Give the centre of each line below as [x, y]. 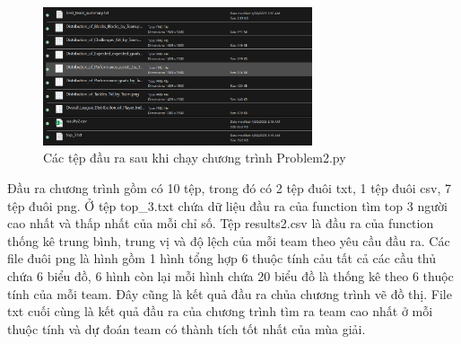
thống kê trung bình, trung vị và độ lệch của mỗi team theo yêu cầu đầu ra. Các [229, 240]
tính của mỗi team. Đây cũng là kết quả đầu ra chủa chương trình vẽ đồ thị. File [230, 293]
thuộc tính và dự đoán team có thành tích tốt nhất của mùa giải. [187, 328]
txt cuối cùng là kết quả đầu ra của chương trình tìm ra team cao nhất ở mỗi [220, 311]
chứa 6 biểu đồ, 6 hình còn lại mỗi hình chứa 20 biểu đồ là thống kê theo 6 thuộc [230, 275]
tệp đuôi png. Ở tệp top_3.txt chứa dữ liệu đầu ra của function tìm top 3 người [227, 205]
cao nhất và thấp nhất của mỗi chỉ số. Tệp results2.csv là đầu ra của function [221, 223]
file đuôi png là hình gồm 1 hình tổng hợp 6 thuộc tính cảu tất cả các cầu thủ [222, 258]
